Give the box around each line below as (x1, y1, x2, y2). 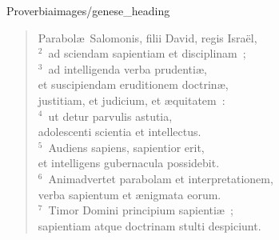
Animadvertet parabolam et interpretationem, (48, 170, 273, 186)
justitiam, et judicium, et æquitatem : (38, 91, 225, 108)
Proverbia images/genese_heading (6, 2, 170, 18)
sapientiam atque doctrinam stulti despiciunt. (38, 217, 261, 234)
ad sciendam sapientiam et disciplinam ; (48, 45, 246, 62)
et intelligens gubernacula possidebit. (38, 154, 220, 171)
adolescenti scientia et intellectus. (38, 123, 201, 140)
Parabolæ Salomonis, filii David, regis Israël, (38, 29, 257, 46)
